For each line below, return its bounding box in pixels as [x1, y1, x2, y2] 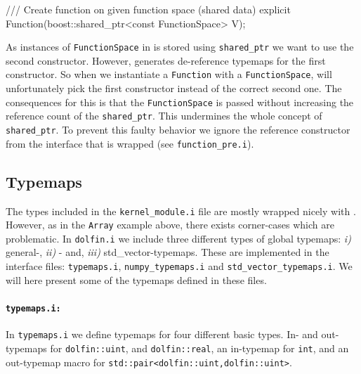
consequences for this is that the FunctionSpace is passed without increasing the [6, 94, 354, 109]
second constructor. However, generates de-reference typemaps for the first [6, 53, 326, 67]
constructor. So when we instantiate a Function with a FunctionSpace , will [6, 67, 332, 82]
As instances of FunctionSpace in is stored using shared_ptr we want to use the [6, 39, 354, 54]
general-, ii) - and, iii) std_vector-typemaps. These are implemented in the [6, 245, 329, 259]
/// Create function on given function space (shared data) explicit [6, 2, 291, 16]
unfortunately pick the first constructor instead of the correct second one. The [6, 81, 342, 96]
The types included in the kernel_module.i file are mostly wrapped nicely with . [6, 203, 356, 218]
